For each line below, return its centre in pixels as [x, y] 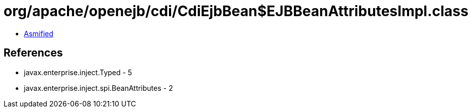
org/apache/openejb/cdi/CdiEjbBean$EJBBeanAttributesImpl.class [236, 11]
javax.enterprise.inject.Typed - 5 [78, 72]
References [33, 53]
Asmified [39, 33]
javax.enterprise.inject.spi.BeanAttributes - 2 [98, 88]
